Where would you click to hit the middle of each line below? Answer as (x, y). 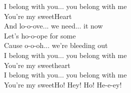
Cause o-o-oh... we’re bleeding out (56, 45)
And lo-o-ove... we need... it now (53, 26)
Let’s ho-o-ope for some (40, 35)
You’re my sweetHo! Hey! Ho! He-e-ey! (63, 84)
